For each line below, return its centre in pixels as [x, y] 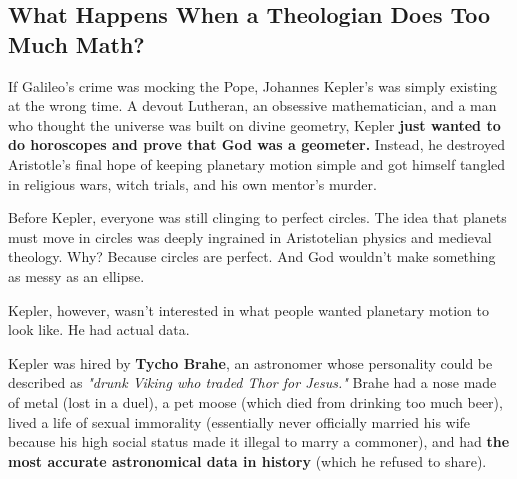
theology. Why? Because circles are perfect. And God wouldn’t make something [252, 256]
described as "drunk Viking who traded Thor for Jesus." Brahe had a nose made [252, 382]
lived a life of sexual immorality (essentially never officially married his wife [239, 421]
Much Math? [76, 43]
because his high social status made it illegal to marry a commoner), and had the [259, 441]
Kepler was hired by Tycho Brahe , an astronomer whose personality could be [250, 362]
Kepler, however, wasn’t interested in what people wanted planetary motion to [248, 309]
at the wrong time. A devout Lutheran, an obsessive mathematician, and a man [252, 105]
